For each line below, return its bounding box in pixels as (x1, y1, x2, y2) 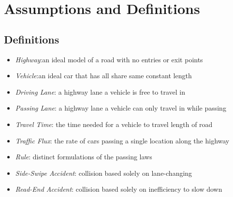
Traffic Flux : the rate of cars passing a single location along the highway (15, 135, 230, 145)
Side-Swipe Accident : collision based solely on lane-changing (15, 168, 192, 178)
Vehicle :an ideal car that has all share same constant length (15, 70, 192, 81)
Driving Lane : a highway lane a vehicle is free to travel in (15, 86, 185, 97)
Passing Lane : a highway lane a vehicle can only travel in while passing (15, 103, 226, 113)
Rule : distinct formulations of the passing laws (15, 152, 152, 162)
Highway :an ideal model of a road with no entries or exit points (15, 54, 203, 64)
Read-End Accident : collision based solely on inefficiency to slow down (15, 184, 222, 194)
